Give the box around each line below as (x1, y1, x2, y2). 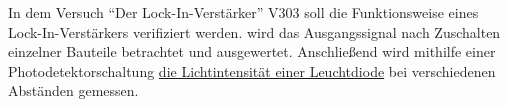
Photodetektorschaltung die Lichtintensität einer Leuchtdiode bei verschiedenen (8, 60, 496, 81)
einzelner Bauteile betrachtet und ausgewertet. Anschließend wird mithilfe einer (8, 41, 496, 62)
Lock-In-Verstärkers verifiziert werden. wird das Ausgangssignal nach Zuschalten (8, 21, 501, 42)
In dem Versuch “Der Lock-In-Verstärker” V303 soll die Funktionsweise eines (8, 2, 479, 22)
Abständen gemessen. (8, 80, 139, 101)
